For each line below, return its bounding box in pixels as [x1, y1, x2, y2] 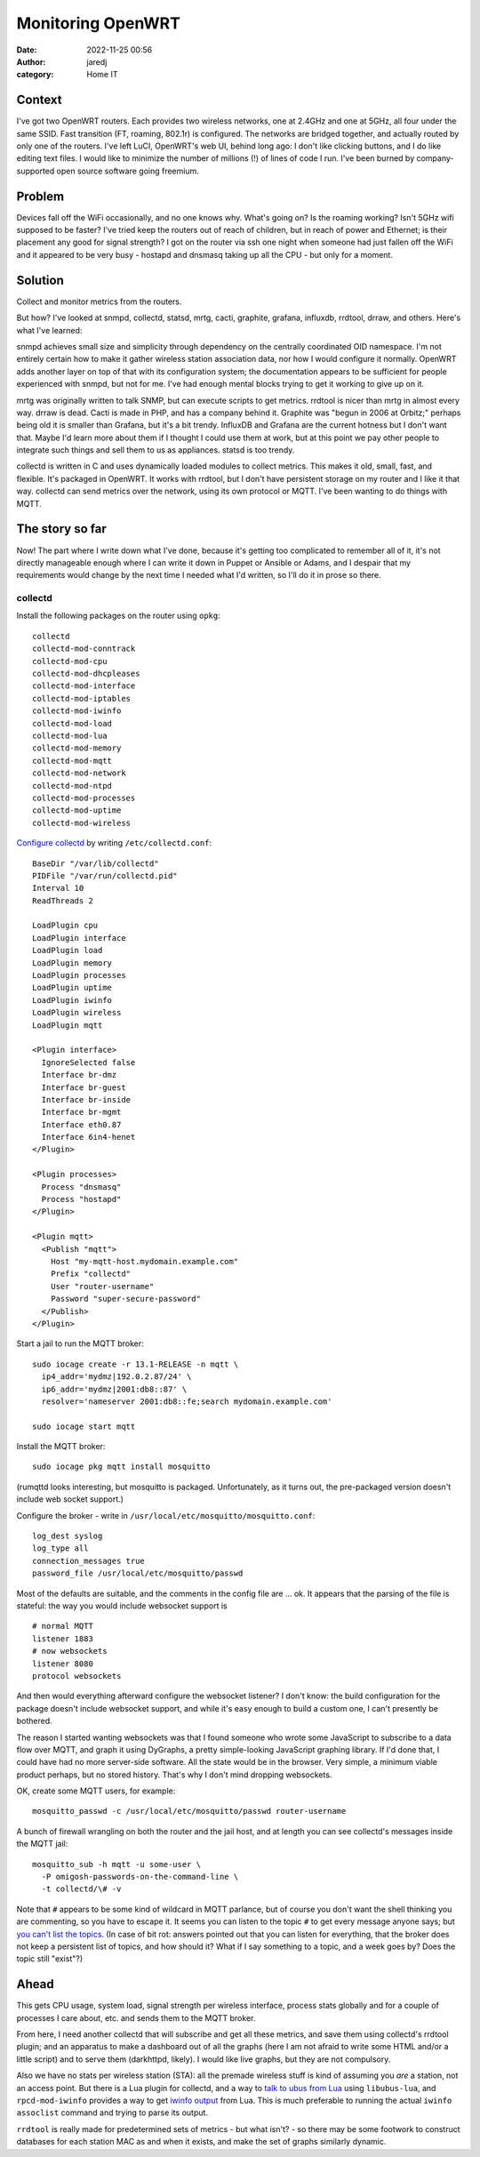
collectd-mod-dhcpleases [32, 669, 140, 679]
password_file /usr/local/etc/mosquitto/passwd [32, 1568, 244, 1578]
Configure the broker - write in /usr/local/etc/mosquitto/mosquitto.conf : [16, 1510, 316, 1520]
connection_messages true [32, 1556, 146, 1566]
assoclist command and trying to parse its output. [16, 2107, 209, 2118]
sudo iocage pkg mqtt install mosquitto [32, 1462, 211, 1471]
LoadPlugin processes [32, 970, 126, 981]
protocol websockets [32, 1671, 122, 1680]
